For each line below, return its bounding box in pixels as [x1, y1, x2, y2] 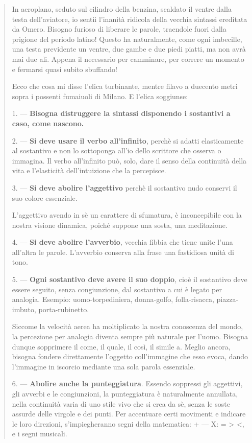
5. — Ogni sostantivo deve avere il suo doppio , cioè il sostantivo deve [12, 274, 247, 285]
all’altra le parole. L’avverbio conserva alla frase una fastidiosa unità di [12, 246, 234, 257]
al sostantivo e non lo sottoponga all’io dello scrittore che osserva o [12, 145, 221, 156]
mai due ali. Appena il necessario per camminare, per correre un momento [12, 53, 244, 64]
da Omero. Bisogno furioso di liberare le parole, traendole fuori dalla [12, 24, 226, 34]
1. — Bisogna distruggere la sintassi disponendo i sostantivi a [12, 108, 231, 119]
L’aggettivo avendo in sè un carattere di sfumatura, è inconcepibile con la [12, 209, 242, 220]
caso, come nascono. [12, 118, 84, 128]
